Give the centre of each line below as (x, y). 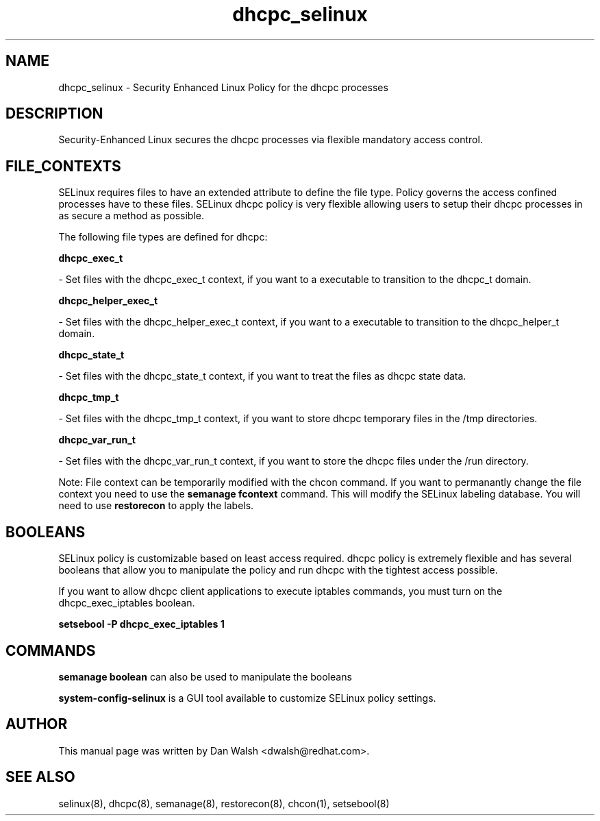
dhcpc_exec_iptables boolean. (127, 603)
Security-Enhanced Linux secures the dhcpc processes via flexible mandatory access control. (271, 140)
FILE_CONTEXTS (63, 166)
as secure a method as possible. (132, 216)
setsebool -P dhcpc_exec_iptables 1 (141, 624)
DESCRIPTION (54, 114)
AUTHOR (37, 724)
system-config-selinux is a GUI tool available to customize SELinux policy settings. (247, 698)
